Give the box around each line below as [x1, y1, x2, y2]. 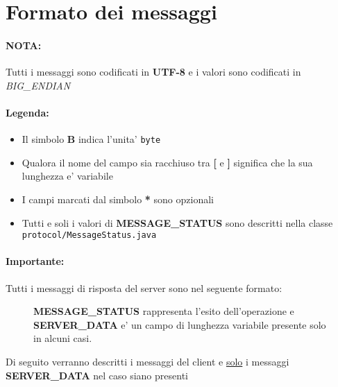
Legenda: [6, 105, 49, 119]
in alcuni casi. [33, 331, 92, 345]
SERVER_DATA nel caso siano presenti [6, 368, 188, 382]
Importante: [6, 254, 65, 268]
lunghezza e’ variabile [22, 169, 113, 183]
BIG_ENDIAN [6, 78, 71, 92]
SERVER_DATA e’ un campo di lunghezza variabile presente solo [33, 317, 326, 332]
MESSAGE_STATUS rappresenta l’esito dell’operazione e [33, 304, 294, 318]
